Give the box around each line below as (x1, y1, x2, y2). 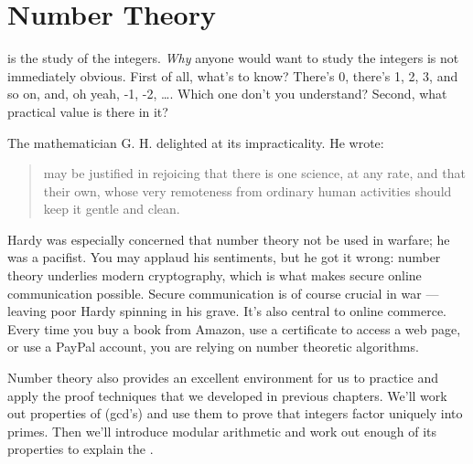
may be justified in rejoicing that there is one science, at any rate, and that (43, 163, 466, 183)
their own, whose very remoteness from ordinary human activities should (43, 181, 452, 200)
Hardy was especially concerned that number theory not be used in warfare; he (7, 229, 450, 248)
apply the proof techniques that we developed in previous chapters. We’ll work (7, 385, 447, 405)
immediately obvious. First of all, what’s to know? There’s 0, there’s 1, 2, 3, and (7, 66, 458, 85)
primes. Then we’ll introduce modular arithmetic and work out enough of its (7, 421, 436, 440)
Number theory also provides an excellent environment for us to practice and (7, 368, 439, 387)
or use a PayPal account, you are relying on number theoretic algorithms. (7, 337, 419, 356)
